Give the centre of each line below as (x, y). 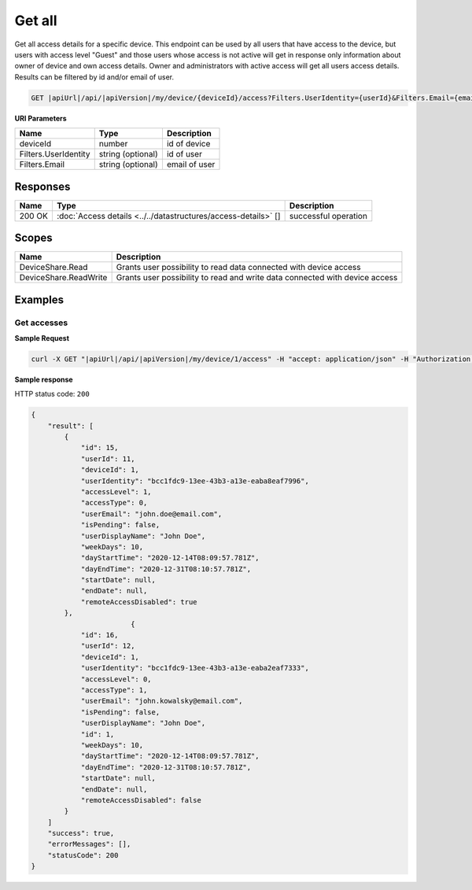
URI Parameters (41, 118)
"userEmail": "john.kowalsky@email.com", (162, 701)
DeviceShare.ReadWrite (63, 278)
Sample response (44, 379)
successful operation (328, 216)
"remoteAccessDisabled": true (139, 602)
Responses (42, 186)
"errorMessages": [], (89, 844)
